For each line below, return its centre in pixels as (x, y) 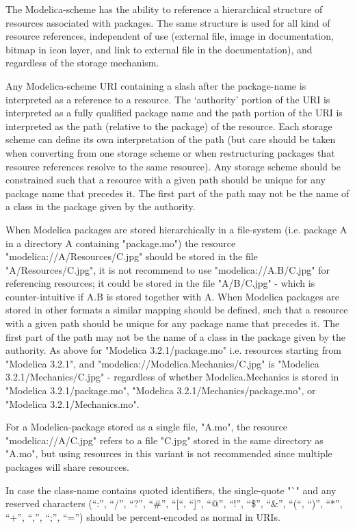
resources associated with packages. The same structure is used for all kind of (168, 22)
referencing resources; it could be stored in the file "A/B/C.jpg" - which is (160, 283)
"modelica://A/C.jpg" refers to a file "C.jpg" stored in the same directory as (165, 440)
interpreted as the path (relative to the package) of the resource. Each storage (169, 126)
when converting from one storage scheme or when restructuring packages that (170, 152)
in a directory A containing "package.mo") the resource (121, 243)
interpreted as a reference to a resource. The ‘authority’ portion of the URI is (168, 99)
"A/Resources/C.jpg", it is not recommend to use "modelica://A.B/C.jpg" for (168, 269)
